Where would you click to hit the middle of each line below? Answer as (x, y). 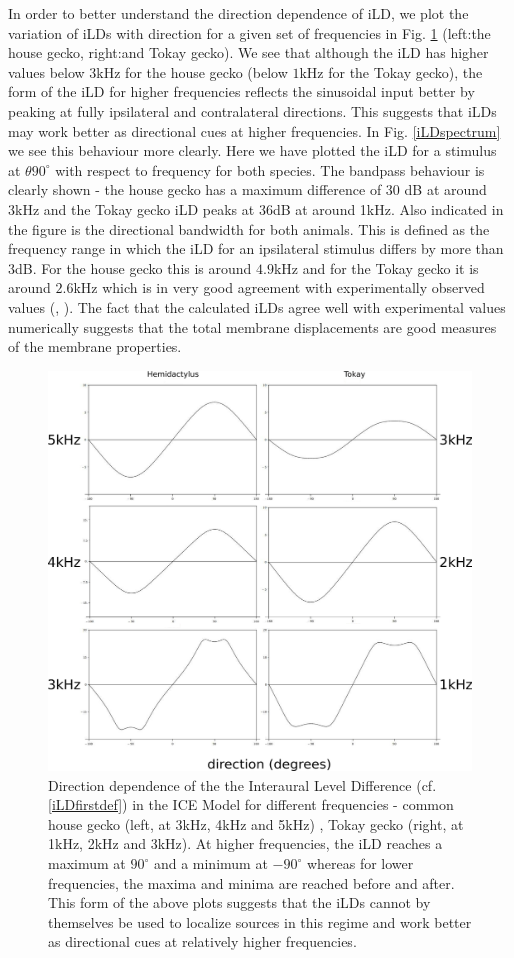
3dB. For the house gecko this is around (130, 267)
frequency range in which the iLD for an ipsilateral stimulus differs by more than (256, 248)
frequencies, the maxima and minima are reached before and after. (251, 882)
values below (46, 71)
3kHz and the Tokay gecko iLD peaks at (131, 208)
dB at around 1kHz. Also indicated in (388, 208)
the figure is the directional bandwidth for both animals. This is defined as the (249, 228)
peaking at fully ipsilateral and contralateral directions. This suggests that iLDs (252, 110)
